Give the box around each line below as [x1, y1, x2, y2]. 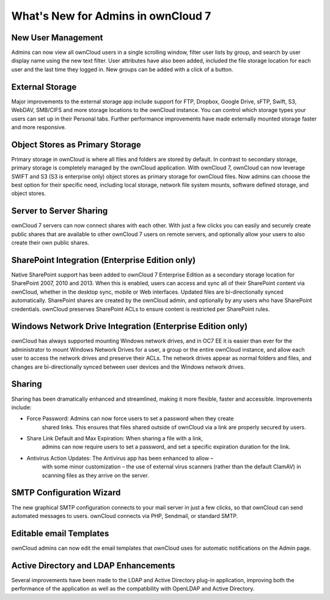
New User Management [11, 32, 103, 43]
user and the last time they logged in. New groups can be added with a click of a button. [11, 65, 233, 73]
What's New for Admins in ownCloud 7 [11, 9, 211, 23]
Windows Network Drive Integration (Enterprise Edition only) [11, 321, 248, 331]
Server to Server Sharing [11, 206, 108, 217]
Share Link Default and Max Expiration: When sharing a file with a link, [26, 435, 204, 442]
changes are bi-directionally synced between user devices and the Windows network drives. [11, 363, 245, 370]
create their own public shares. [11, 239, 90, 246]
